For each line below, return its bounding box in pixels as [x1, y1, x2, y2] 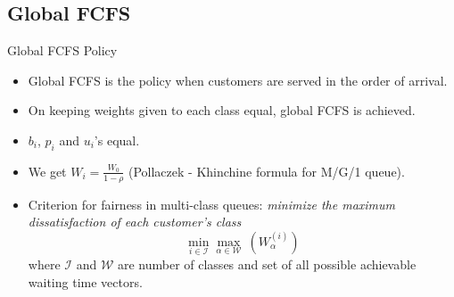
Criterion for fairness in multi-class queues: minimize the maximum [28, 194, 396, 213]
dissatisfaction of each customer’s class [28, 212, 242, 231]
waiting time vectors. [28, 272, 143, 291]
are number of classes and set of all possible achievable [117, 255, 417, 274]
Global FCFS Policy [7, 41, 118, 60]
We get [28, 161, 67, 180]
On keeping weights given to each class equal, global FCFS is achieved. [28, 101, 416, 120]
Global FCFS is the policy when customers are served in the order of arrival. [28, 70, 448, 89]
